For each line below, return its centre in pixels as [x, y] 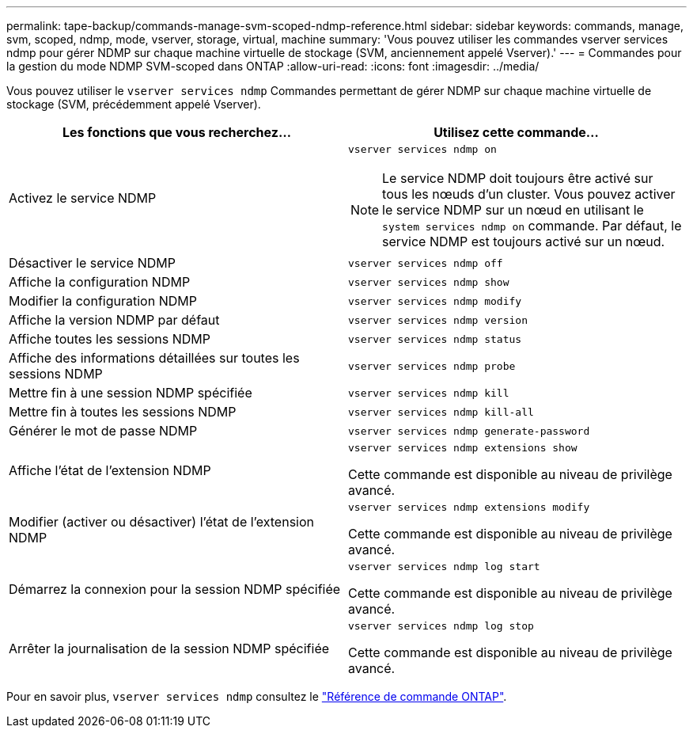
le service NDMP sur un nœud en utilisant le [513, 210]
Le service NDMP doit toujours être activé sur [518, 178]
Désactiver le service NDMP [92, 263]
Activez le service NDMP [83, 198]
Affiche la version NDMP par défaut [114, 320]
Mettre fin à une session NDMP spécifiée [131, 393]
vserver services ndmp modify [435, 301]
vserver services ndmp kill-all [441, 412]
